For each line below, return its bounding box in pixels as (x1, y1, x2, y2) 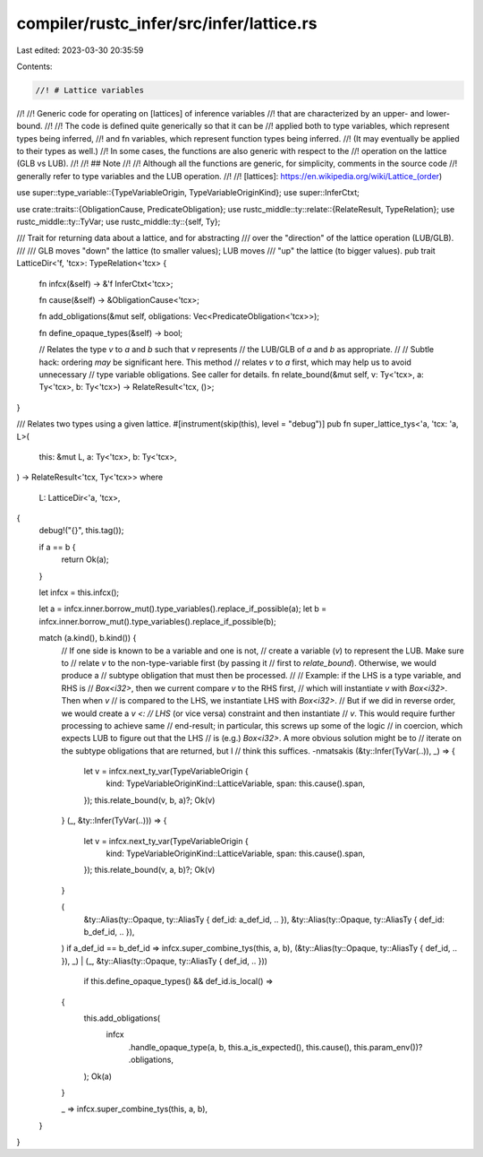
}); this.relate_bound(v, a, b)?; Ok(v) (83, 865, 216, 876)
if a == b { (38, 541, 76, 552)
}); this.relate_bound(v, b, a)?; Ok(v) (83, 794, 216, 806)
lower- (426, 108, 451, 118)
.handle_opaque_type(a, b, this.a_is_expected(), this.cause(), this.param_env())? (128, 1041, 423, 1052)
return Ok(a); (61, 554, 109, 565)
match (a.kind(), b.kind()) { (38, 633, 137, 643)
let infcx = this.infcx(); (38, 587, 120, 598)
